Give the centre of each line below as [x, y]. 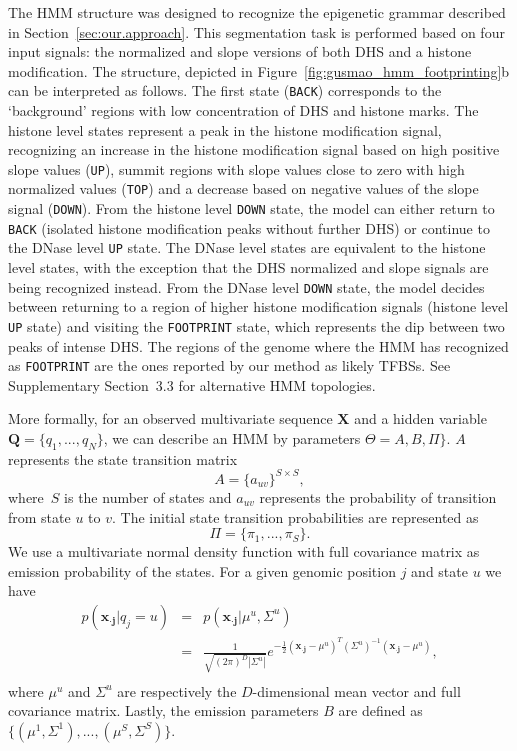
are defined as [380, 710]
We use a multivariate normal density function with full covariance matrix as [244, 551]
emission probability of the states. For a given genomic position [202, 570]
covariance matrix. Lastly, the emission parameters [163, 710]
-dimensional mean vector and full [356, 690]
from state [39, 516]
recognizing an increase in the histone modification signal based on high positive [254, 149]
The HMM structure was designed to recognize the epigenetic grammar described [257, 12]
